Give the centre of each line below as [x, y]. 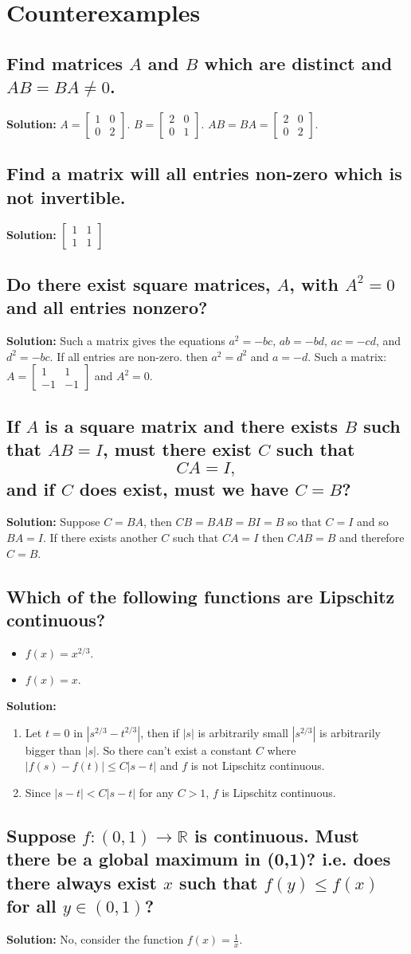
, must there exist [177, 449]
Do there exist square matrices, [139, 283]
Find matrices [65, 63]
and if [31, 488]
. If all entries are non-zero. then [129, 356]
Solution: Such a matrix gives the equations [116, 341]
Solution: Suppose [53, 522]
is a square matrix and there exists [192, 425]
